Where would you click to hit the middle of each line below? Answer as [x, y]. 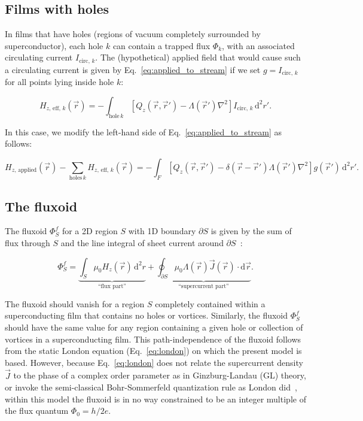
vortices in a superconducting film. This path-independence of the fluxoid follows [153, 339]
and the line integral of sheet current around [142, 243]
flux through [28, 243]
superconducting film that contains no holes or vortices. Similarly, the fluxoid [147, 315]
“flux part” [112, 287]
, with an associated [258, 45]
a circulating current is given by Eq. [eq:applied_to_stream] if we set [133, 69]
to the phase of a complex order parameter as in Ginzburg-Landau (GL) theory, [160, 375]
